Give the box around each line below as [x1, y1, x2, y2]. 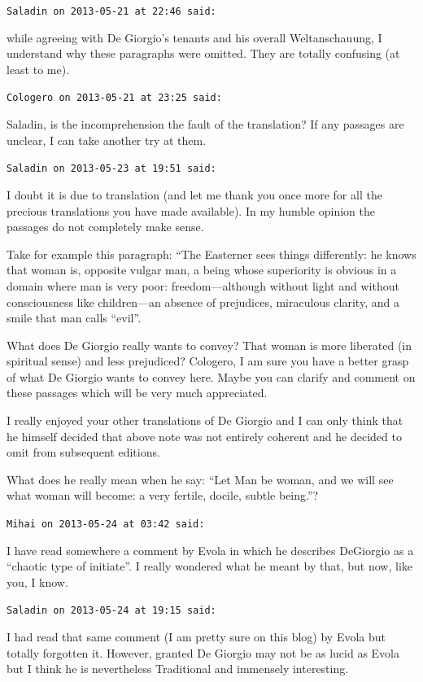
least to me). [7, 60, 70, 77]
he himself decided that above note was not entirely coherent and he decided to [7, 427, 402, 444]
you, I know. [7, 573, 68, 590]
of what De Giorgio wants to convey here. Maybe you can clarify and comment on [7, 368, 416, 385]
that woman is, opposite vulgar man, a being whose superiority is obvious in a [7, 261, 397, 278]
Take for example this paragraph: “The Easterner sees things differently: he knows [7, 245, 416, 262]
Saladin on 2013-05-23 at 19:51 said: [7, 163, 216, 175]
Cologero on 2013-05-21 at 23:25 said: [7, 92, 222, 104]
